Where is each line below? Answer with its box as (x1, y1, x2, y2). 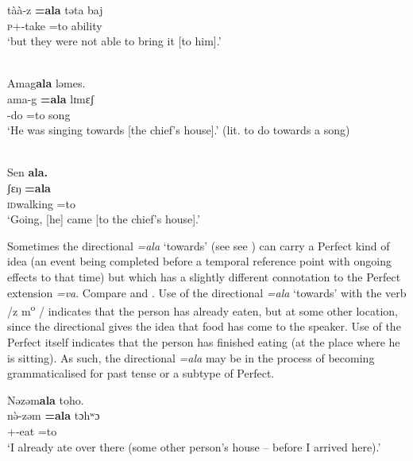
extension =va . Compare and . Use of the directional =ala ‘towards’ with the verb (7, 284, 407, 300)
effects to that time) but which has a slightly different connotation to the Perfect (7, 268, 401, 285)
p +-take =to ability (7, 17, 102, 33)
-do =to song (7, 106, 71, 122)
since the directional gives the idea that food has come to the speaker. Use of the (7, 318, 401, 335)
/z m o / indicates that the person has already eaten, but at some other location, (7, 300, 398, 319)
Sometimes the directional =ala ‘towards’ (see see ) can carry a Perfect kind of (7, 237, 390, 254)
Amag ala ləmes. (7, 75, 86, 91)
